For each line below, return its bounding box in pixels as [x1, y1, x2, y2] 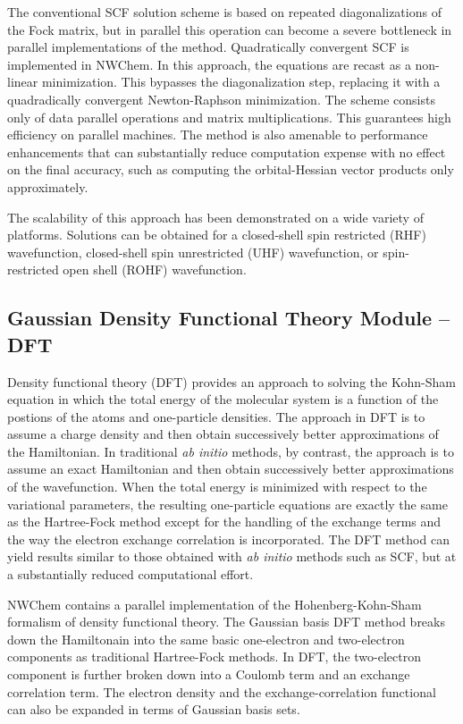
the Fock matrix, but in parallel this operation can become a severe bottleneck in [7, 20, 452, 38]
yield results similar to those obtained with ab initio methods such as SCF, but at [7, 547, 457, 566]
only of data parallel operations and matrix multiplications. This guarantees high [7, 107, 451, 126]
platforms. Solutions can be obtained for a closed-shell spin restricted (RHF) [7, 225, 426, 244]
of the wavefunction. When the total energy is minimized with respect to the [7, 477, 427, 496]
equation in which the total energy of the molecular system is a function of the [7, 390, 439, 408]
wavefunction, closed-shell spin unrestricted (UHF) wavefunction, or [7, 242, 379, 261]
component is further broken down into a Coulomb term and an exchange [7, 665, 410, 683]
